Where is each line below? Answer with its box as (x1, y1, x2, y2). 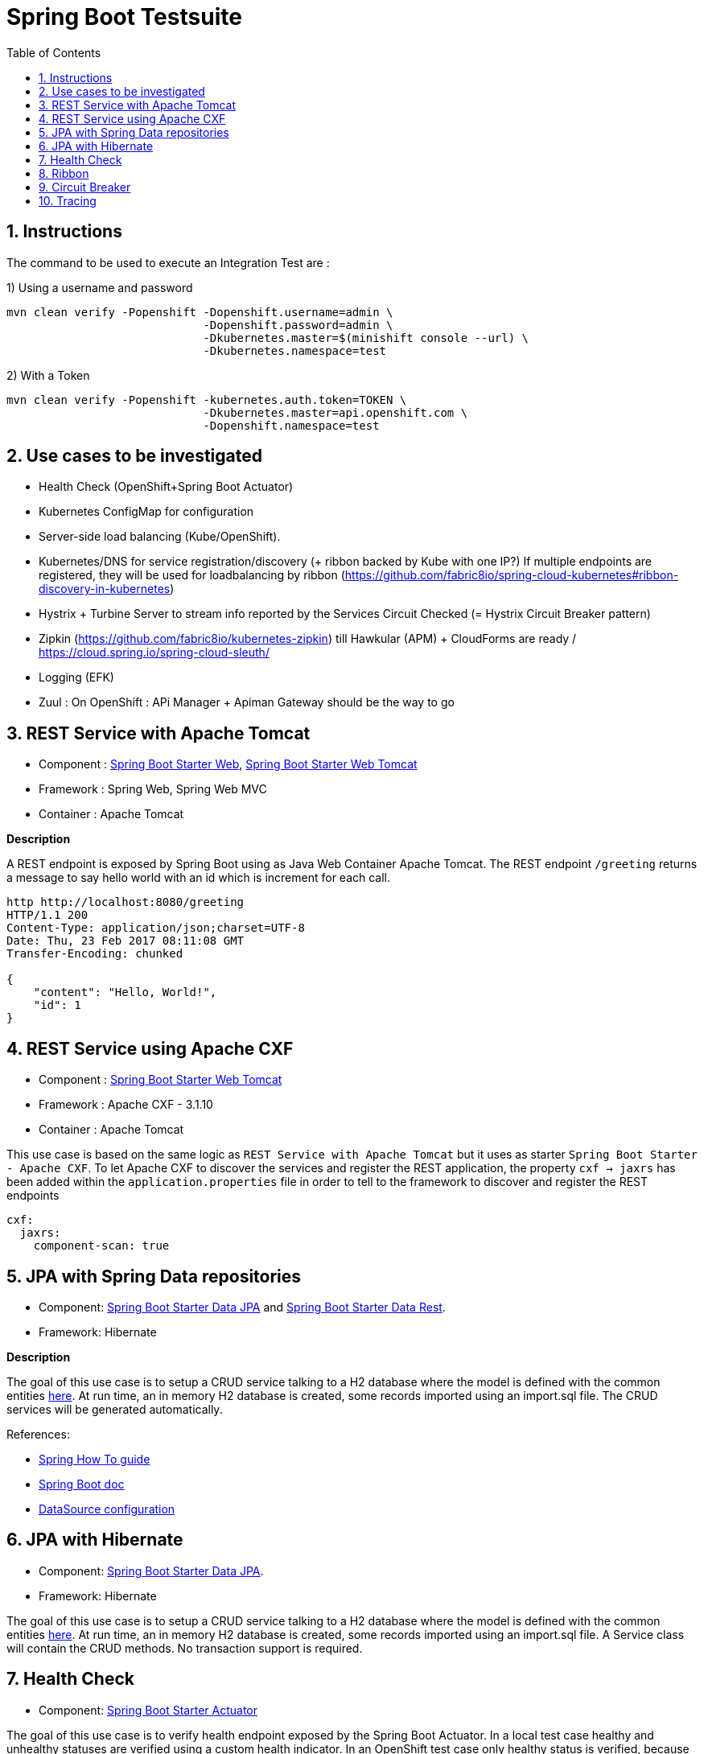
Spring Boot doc (39, 1476, 125, 1491)
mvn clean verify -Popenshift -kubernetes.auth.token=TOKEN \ (6, 393, 407, 406)
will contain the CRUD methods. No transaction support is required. (6, 1641, 363, 1655)
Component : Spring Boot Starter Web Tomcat (39, 1073, 282, 1087)
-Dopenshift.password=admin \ (203, 318, 393, 331)
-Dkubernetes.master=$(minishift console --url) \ (203, 331, 529, 344)
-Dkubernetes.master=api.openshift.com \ (203, 406, 468, 419)
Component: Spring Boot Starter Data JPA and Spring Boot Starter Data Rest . (39, 1299, 446, 1314)
